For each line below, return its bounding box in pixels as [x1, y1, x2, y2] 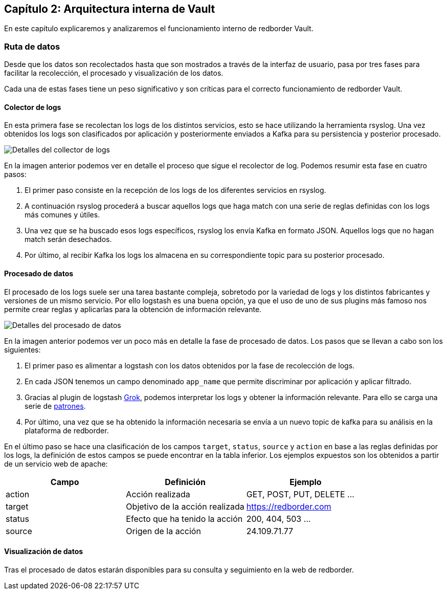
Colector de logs [4, 102, 61, 112]
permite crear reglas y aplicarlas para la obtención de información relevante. [4, 304, 262, 314]
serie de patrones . [25, 401, 86, 410]
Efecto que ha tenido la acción [126, 513, 243, 524]
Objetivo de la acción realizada [126, 501, 244, 512]
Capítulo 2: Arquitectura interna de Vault [4, 3, 215, 15]
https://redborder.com [246, 501, 331, 512]
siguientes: [4, 345, 41, 354]
